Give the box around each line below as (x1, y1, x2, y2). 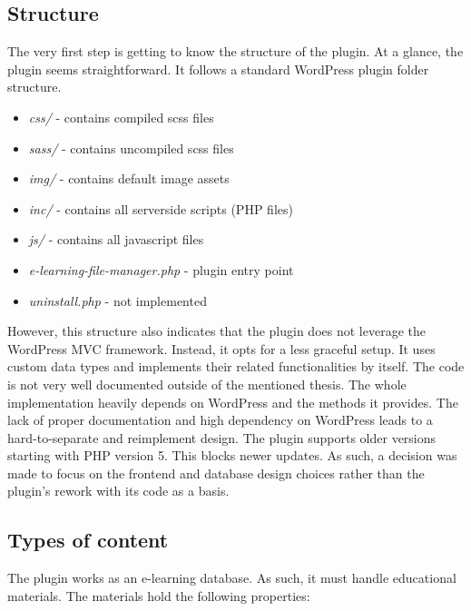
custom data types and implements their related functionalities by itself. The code (7, 357, 465, 376)
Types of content (7, 526, 169, 554)
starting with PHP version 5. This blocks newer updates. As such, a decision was (7, 446, 457, 465)
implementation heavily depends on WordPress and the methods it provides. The (7, 392, 458, 411)
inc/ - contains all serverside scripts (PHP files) (28, 199, 293, 218)
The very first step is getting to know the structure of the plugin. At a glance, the (7, 42, 464, 61)
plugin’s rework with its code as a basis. (7, 481, 230, 500)
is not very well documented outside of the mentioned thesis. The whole (7, 374, 407, 393)
